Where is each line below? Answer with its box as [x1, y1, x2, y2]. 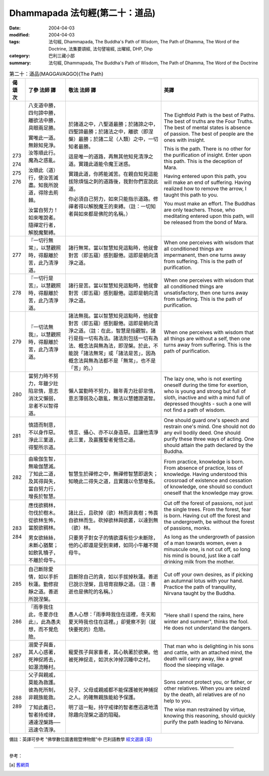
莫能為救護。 [28, 679, 59, 686]
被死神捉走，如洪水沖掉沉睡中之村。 [68, 656, 154, 663]
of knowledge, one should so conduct [163, 483, 253, 490]
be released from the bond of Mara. [163, 219, 248, 226]
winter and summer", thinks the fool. [163, 618, 249, 625]
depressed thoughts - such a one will [163, 400, 252, 407]
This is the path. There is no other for [163, 145, 251, 152]
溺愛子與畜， [28, 641, 59, 648]
